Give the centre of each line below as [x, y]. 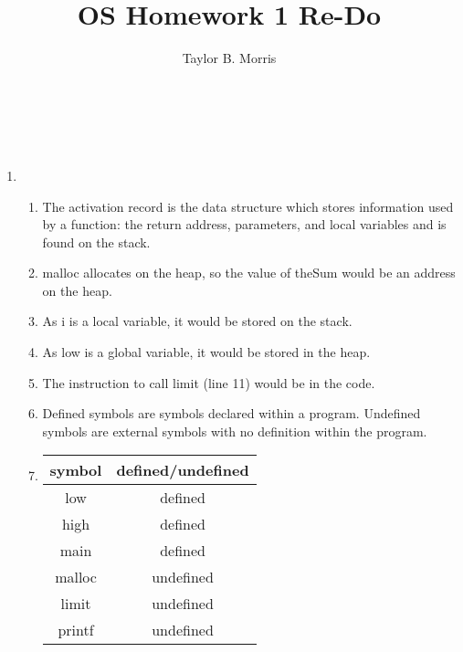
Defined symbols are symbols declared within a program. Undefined [231, 413]
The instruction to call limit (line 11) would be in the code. [209, 382]
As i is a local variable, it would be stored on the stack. [197, 321]
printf [76, 630]
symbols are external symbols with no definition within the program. [235, 431]
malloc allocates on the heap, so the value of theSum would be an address [249, 273]
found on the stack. [96, 242]
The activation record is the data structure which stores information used [248, 206]
